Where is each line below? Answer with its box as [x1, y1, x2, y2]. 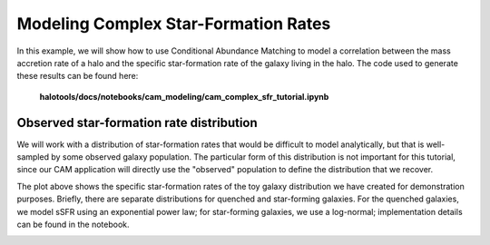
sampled [16, 152, 50, 162]
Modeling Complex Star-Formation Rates [16, 14, 331, 34]
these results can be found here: [16, 71, 139, 82]
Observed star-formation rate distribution [16, 114, 258, 131]
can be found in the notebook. [16, 219, 131, 230]
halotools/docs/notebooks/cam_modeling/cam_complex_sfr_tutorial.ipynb [39, 91, 329, 102]
